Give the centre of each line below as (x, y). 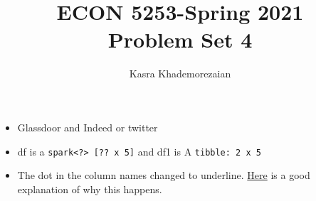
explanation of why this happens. (90, 189)
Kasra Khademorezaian (180, 74)
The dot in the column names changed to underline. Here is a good (164, 175)
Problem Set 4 (180, 39)
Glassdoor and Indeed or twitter (88, 127)
